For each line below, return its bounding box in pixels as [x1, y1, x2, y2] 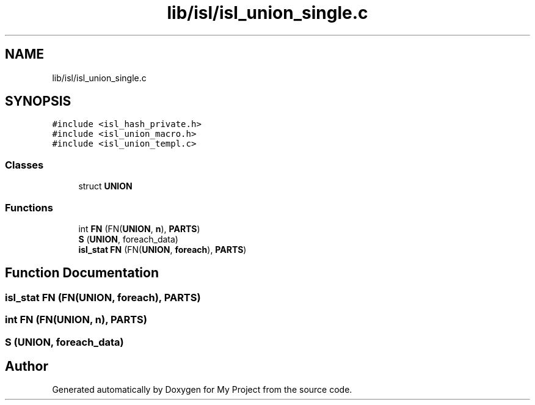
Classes [5, 158, 44, 171]
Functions [5, 201, 53, 214]
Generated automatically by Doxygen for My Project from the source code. [52, 384, 352, 395]
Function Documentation [5, 265, 159, 281]
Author [5, 358, 48, 374]
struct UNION [78, 181, 133, 192]
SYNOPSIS [5, 93, 71, 109]
